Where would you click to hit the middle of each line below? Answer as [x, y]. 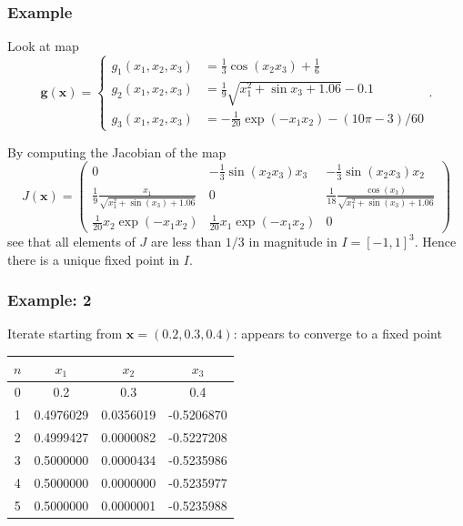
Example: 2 [50, 300]
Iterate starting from [65, 334]
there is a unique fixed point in [94, 259]
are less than [186, 242]
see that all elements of [71, 242]
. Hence [435, 242]
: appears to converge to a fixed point [337, 334]
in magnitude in [293, 242]
